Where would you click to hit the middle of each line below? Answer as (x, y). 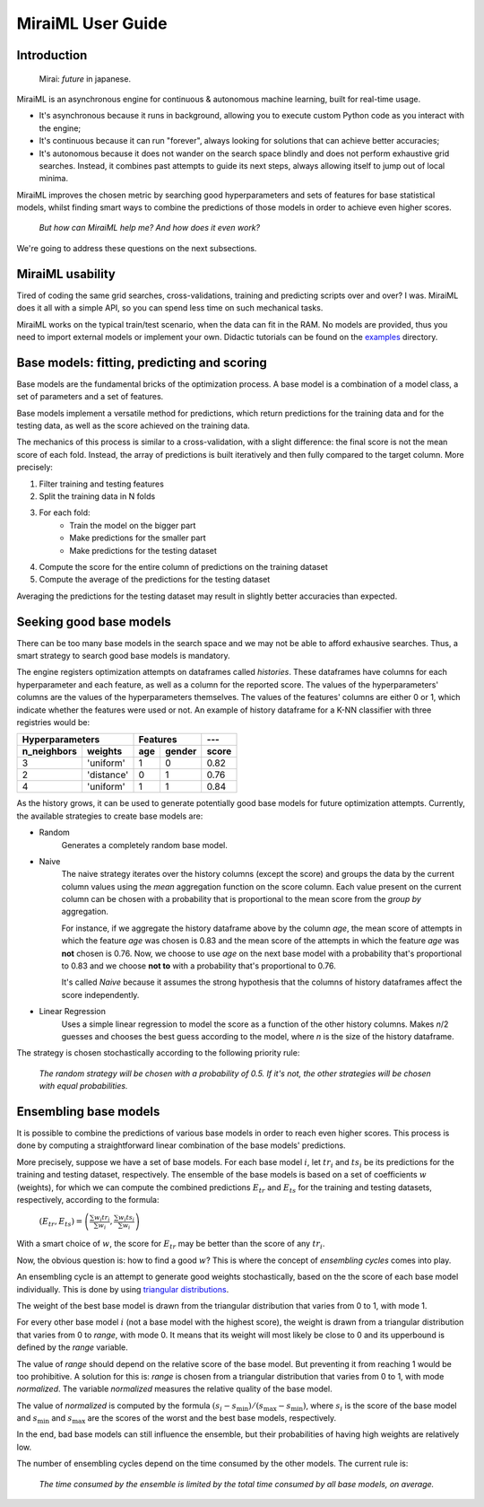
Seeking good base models (94, 622)
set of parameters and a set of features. (90, 397)
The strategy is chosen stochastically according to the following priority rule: (158, 1053)
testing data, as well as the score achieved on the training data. (133, 425)
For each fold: (65, 513)
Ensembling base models (88, 1112)
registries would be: (53, 722)
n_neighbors (50, 751)
